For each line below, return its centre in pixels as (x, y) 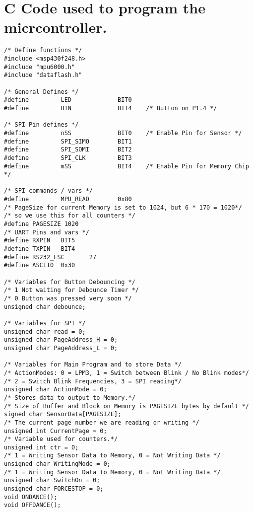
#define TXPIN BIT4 (40, 249)
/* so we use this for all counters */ (70, 216)
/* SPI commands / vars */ (48, 191)
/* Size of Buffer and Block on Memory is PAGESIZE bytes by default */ (126, 406)
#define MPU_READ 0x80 (68, 199)
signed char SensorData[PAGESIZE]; (63, 414)
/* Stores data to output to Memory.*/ (70, 398)
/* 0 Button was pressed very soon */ (68, 298)
